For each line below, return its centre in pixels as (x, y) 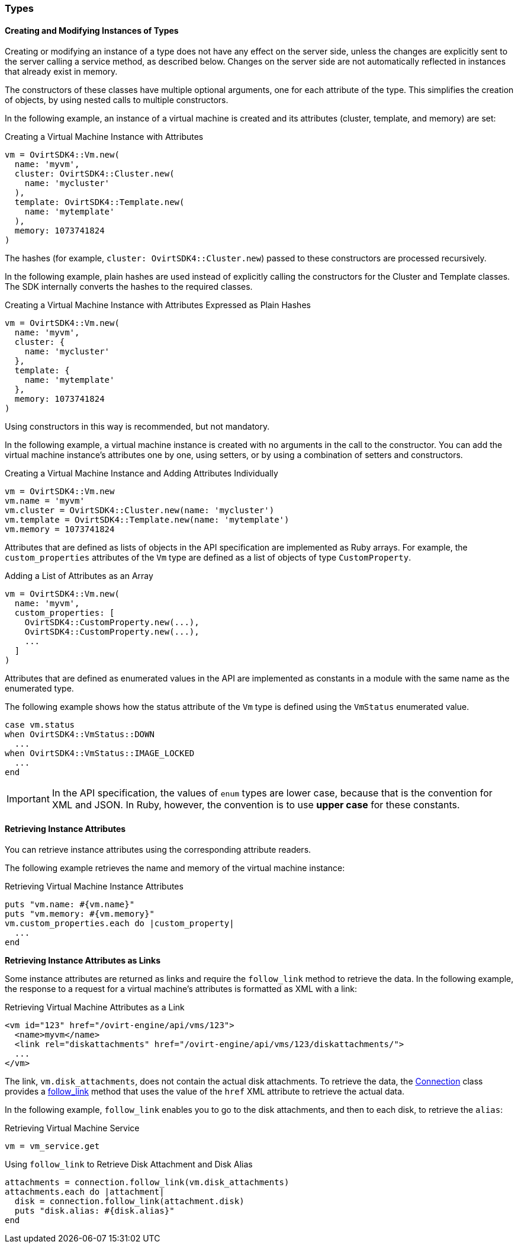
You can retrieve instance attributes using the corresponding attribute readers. (158, 850)
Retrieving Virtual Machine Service (72, 1128)
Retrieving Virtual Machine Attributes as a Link (95, 1007)
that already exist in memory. (61, 72)
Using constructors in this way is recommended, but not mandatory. (137, 427)
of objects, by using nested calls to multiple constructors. (117, 100)
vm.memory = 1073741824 (60, 529)
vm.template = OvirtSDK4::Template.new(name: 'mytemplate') (147, 520)
